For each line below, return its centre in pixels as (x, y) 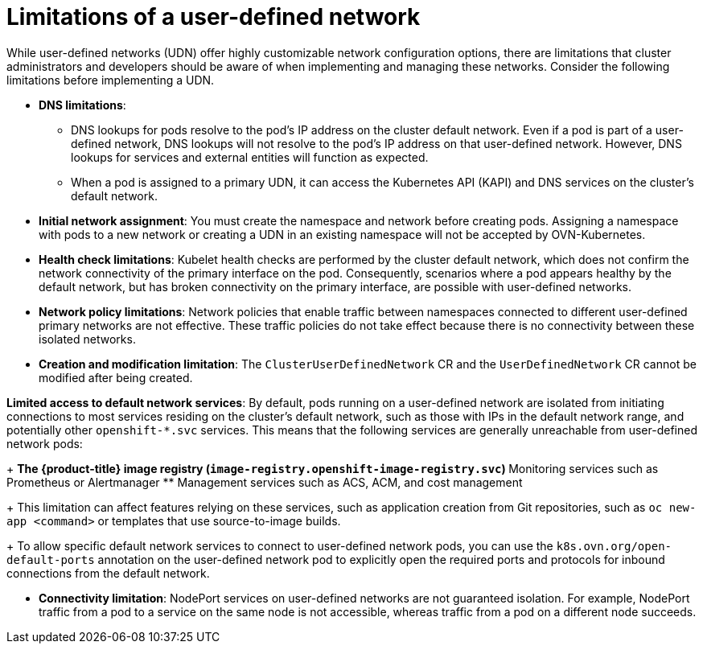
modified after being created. (116, 377)
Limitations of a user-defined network (214, 17)
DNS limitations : (82, 105)
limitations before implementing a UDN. (111, 80)
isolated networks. (87, 339)
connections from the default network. (108, 573)
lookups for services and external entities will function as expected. (250, 157)
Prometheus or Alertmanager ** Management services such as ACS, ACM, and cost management (265, 482)
